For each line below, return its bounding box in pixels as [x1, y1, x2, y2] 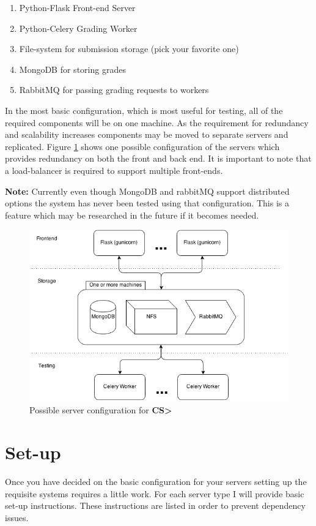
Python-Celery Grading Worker [19, 21, 138, 34]
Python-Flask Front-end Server [19, 1, 136, 13]
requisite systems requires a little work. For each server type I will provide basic [5, 487, 304, 500]
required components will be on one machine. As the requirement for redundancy [5, 116, 309, 129]
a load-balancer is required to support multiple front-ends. [5, 163, 223, 176]
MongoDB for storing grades [19, 62, 126, 75]
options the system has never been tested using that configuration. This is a [5, 197, 290, 209]
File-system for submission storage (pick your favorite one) [19, 42, 239, 55]
